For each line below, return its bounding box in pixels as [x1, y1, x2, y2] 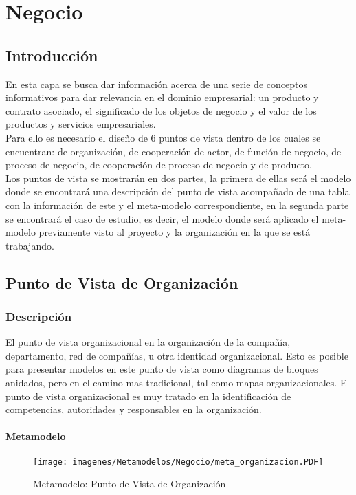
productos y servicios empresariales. [5, 117, 156, 131]
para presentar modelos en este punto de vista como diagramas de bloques [5, 362, 318, 376]
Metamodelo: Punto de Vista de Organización [33, 476, 226, 491]
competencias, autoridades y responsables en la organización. [5, 402, 262, 417]
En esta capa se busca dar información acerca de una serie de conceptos [5, 76, 307, 91]
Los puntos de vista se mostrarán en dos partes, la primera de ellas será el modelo [5, 170, 351, 185]
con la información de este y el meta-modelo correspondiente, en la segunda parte [5, 197, 349, 212]
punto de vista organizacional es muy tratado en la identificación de [5, 388, 291, 403]
